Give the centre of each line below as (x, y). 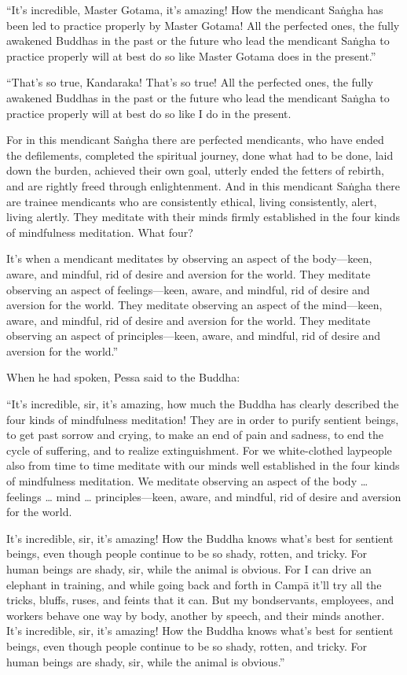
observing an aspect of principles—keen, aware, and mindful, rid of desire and (194, 336)
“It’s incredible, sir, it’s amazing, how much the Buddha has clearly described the (203, 404)
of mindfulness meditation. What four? (100, 232)
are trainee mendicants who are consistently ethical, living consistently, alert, (192, 201)
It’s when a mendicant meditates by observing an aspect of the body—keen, (189, 258)
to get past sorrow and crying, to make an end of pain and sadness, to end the (195, 435)
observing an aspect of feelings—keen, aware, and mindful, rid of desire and (188, 289)
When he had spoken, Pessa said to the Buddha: (123, 377)
